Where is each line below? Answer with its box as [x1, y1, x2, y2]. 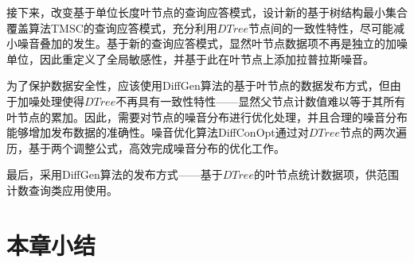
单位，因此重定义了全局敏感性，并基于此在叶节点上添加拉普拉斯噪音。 [6, 50, 374, 67]
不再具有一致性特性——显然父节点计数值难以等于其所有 [115, 92, 406, 109]
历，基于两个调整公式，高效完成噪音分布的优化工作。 [6, 139, 285, 156]
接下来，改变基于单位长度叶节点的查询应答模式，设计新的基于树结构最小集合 [6, 4, 408, 20]
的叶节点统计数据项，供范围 [253, 166, 399, 183]
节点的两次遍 [339, 124, 407, 141]
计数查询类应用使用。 [6, 181, 118, 198]
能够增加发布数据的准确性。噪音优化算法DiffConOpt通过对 [6, 124, 309, 141]
